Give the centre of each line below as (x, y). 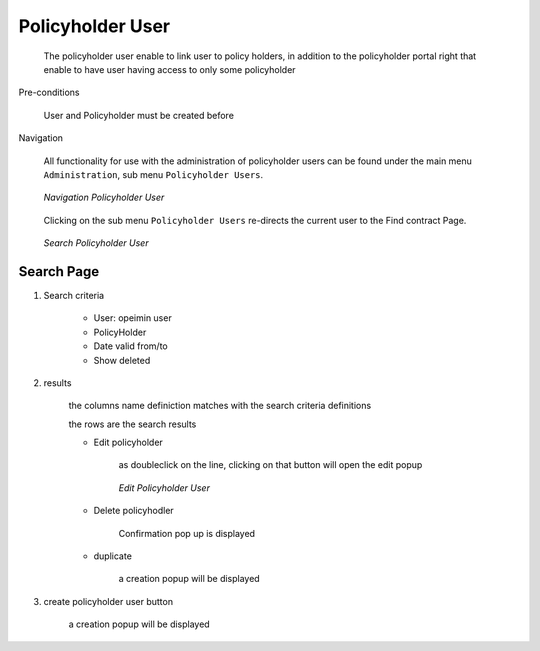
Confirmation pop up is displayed (186, 533)
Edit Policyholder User (164, 487)
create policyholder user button (108, 601)
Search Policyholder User (96, 243)
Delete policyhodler (133, 511)
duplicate (112, 556)
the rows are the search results (132, 424)
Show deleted (122, 360)
